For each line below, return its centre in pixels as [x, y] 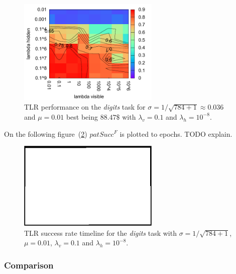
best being [82, 116]
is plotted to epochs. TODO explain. [176, 133]
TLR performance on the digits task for [85, 107]
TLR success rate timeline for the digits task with [100, 233]
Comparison [29, 265]
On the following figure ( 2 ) [46, 133]
